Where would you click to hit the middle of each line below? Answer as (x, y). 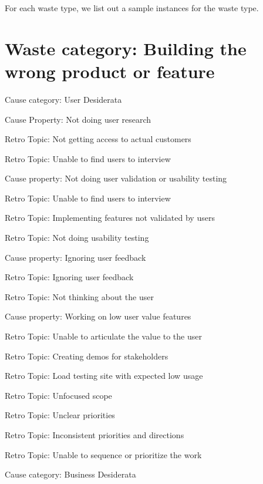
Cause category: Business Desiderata (70, 474)
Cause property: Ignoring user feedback (75, 257)
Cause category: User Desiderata (63, 99)
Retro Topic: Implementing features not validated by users (110, 218)
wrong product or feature (110, 71)
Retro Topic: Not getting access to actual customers (98, 139)
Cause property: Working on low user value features (98, 316)
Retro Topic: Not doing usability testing (77, 238)
